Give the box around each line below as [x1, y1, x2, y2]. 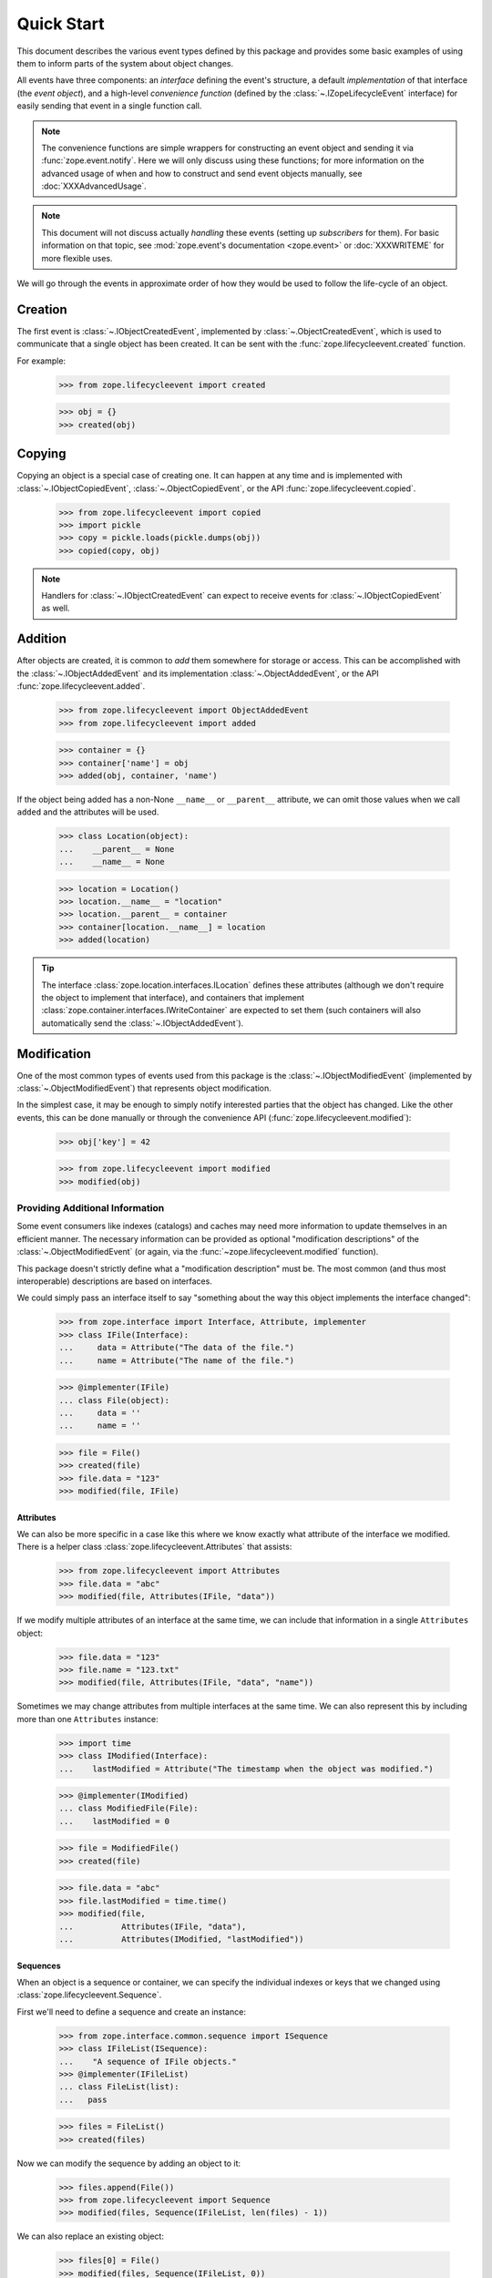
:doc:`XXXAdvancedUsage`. [41, 180, 148, 191]
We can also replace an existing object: [16, 2231, 164, 2242]
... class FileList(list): [58, 2082, 179, 2092]
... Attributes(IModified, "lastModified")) [58, 1934, 304, 1945]
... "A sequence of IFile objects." [58, 2056, 237, 2067]
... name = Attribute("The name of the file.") [58, 1355, 295, 1366]
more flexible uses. [41, 252, 113, 263]
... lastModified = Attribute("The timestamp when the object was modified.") [58, 1763, 435, 1774]
